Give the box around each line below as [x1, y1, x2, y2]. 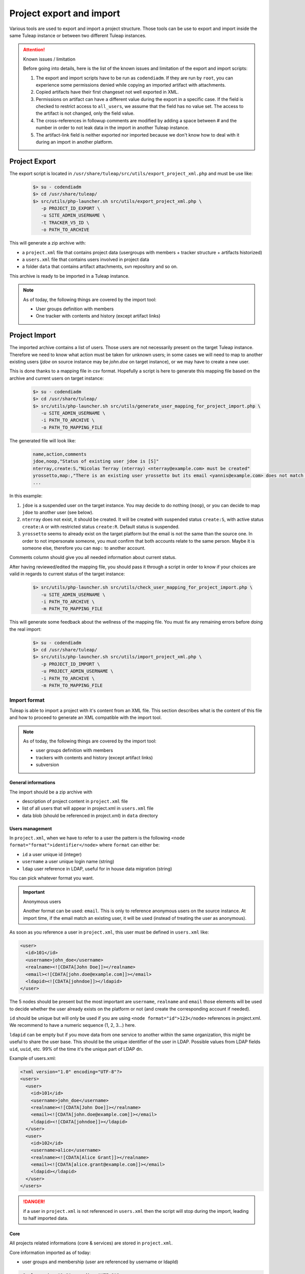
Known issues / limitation [23, 56, 76, 62]
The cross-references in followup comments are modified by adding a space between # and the [36, 117, 237, 123]
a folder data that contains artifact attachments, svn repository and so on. [22, 263, 178, 270]
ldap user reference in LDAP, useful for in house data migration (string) [22, 865, 172, 871]
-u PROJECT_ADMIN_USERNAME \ [41, 668, 114, 674]
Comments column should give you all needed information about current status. [9, 554, 176, 561]
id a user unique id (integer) [22, 851, 82, 857]
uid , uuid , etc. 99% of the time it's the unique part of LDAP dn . [9, 1046, 143, 1052]
